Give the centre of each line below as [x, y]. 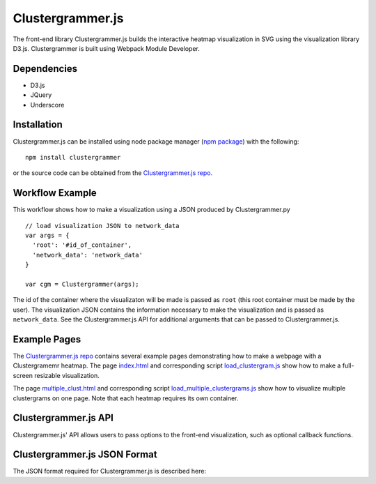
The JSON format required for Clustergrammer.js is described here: [110, 471]
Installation [38, 124]
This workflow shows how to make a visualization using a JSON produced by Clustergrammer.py [151, 210]
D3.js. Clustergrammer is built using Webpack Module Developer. [106, 48]
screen [23, 375]
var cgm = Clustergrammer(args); [82, 284]
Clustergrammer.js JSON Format [85, 454]
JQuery [41, 95]
